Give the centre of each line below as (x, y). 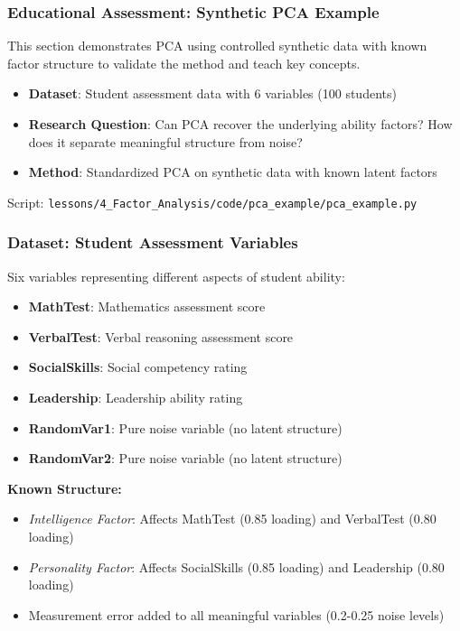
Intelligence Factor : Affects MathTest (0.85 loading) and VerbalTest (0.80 (232, 519)
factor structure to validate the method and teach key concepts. (184, 63)
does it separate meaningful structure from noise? (165, 141)
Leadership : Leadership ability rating (136, 398)
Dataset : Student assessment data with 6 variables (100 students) (212, 93)
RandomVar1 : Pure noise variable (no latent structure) (185, 427)
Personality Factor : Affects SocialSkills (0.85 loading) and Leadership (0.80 (236, 566)
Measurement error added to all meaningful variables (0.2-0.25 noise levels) (236, 614)
